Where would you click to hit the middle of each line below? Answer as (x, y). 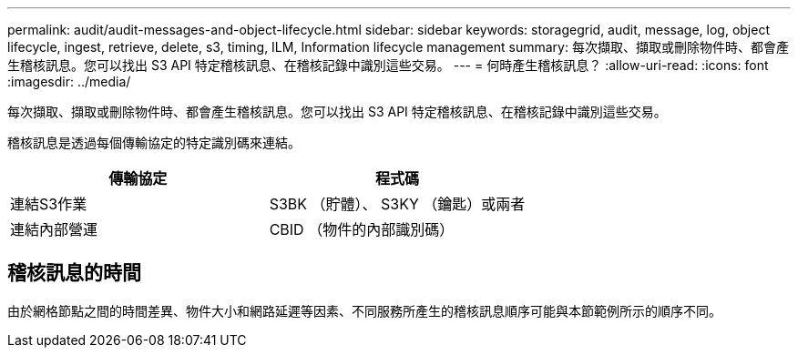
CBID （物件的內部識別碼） (362, 229)
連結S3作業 (49, 204)
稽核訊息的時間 (74, 273)
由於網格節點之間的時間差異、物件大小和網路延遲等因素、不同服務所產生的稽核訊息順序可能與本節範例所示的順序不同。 (364, 310)
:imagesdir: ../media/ (69, 81)
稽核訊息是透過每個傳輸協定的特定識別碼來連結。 (154, 142)
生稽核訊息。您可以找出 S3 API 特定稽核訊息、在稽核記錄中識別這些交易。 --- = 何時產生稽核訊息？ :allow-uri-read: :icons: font (388, 65)
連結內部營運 (54, 229)
